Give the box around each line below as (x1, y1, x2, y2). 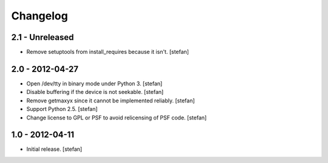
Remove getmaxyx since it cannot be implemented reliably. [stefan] (26, 97, 195, 104)
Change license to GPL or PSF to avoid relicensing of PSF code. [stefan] (26, 114, 207, 121)
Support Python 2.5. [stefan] (26, 105, 98, 113)
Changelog (11, 9, 68, 22)
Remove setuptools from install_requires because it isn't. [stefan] (26, 48, 190, 56)
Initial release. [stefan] (26, 145, 83, 153)
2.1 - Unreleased (11, 32, 74, 42)
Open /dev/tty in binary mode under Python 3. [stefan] (26, 79, 163, 87)
